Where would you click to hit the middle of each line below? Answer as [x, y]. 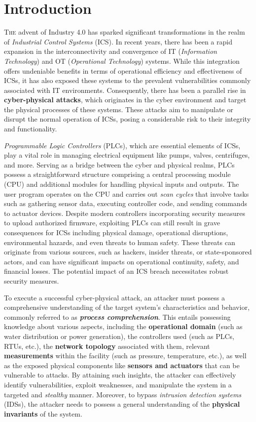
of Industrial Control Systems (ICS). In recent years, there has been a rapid [118, 41]
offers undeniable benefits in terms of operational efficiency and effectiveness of [123, 70]
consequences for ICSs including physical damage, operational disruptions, [116, 232]
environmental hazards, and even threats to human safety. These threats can [120, 242]
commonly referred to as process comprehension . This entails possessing [117, 316]
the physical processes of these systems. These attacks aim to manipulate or [119, 109]
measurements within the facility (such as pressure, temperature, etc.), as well [125, 356]
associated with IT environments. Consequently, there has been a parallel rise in [125, 90]
